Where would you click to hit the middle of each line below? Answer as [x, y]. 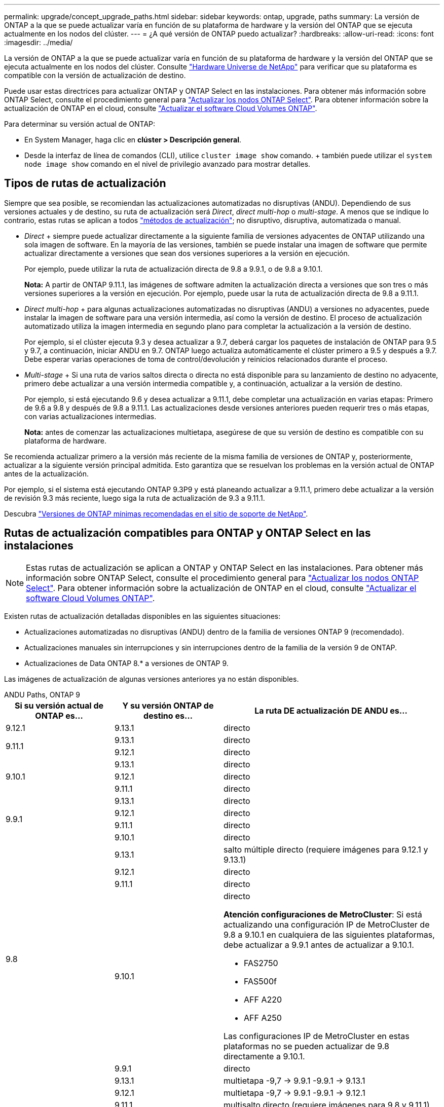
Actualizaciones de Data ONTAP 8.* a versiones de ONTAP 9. [126, 663]
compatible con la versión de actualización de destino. [95, 75]
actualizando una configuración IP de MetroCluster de [327, 924]
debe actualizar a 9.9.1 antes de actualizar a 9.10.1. [319, 945]
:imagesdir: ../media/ [39, 42]
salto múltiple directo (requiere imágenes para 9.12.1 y [326, 849]
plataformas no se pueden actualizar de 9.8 [306, 1046]
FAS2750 [261, 963]
